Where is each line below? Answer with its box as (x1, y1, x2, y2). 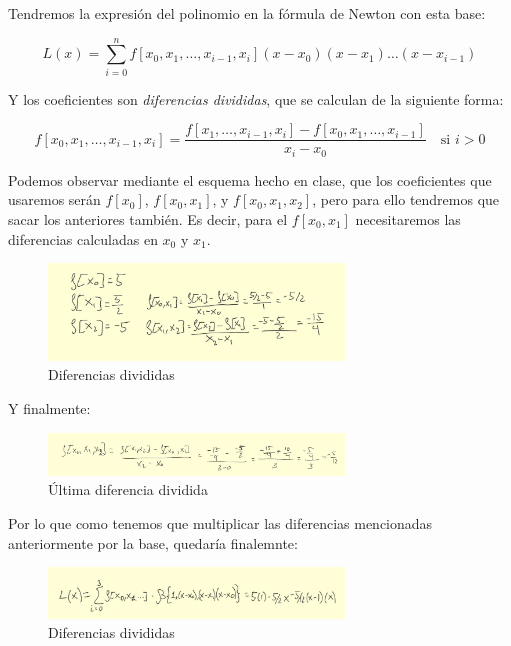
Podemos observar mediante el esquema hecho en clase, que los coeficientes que (8, 169, 492, 190)
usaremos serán (8, 189, 101, 210)
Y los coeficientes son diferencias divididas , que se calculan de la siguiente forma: (8, 88, 504, 109)
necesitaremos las (355, 209, 461, 230)
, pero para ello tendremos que (312, 189, 500, 210)
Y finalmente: (8, 398, 91, 419)
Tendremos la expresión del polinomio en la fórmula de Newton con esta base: (8, 3, 486, 23)
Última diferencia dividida (48, 479, 208, 500)
